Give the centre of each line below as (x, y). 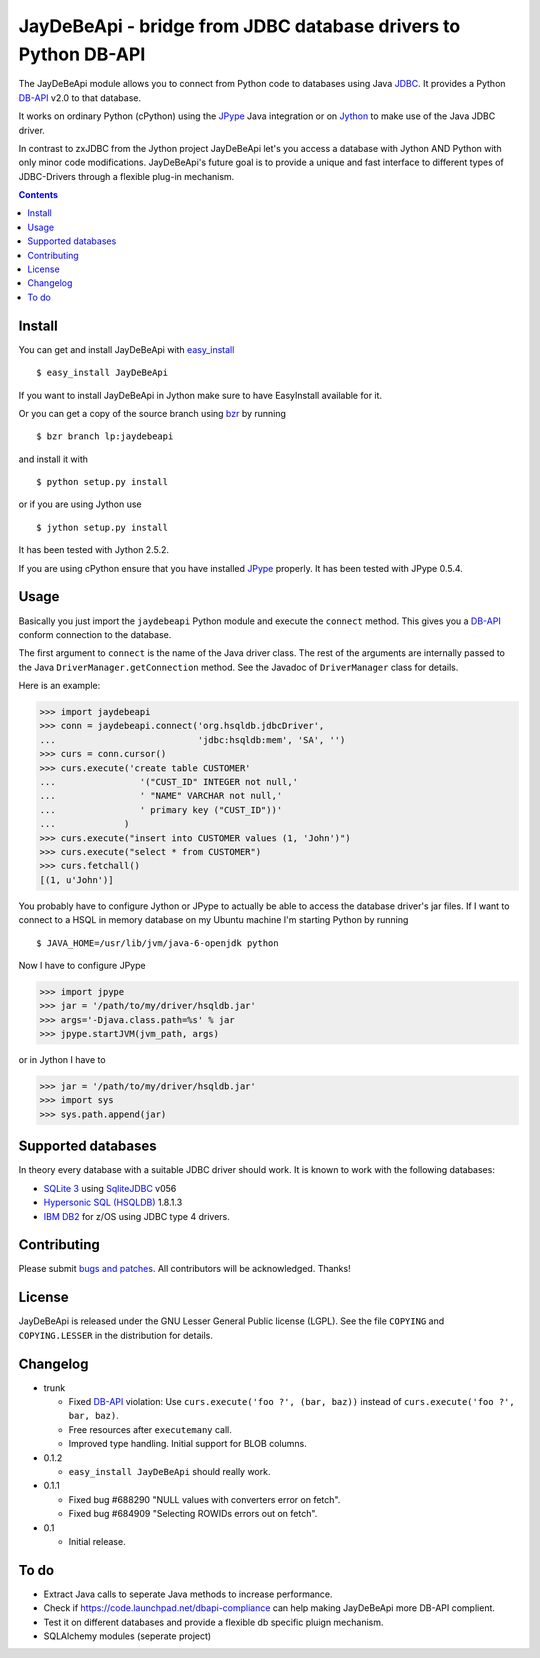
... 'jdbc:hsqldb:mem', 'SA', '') (192, 739)
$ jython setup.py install (102, 527)
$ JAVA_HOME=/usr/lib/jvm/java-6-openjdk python (157, 943)
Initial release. (97, 1541)
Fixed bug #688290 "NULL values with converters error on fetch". (204, 1499)
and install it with (53, 459)
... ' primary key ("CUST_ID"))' (161, 809)
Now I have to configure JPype (82, 965)
